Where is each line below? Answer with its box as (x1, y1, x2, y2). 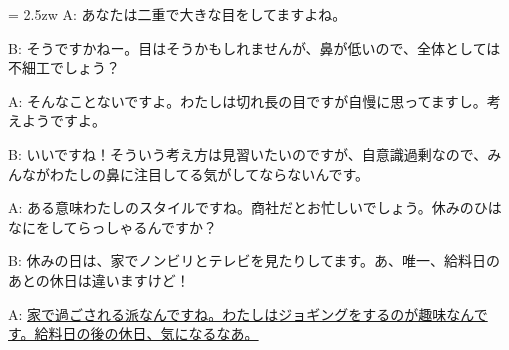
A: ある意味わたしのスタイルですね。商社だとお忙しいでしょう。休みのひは (8, 197, 502, 218)
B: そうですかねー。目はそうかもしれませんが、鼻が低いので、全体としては (8, 37, 501, 58)
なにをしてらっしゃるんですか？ (8, 216, 217, 237)
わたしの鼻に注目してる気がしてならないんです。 (49, 163, 370, 184)
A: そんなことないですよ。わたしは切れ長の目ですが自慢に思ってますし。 (8, 90, 487, 111)
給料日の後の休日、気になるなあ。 (34, 323, 259, 344)
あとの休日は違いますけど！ (8, 269, 190, 290)
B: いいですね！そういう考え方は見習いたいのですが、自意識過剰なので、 (8, 143, 488, 164)
